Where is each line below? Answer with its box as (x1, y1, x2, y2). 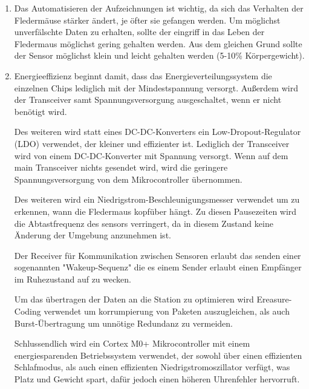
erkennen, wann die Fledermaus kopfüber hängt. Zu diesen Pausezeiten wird (14, 204, 297, 217)
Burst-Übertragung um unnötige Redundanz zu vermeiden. (14, 316, 233, 329)
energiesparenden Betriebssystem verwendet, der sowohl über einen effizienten (14, 348, 302, 361)
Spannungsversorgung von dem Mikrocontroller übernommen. (14, 172, 242, 185)
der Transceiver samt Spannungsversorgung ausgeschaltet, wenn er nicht (14, 93, 282, 106)
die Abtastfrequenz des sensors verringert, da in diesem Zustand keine (14, 217, 273, 229)
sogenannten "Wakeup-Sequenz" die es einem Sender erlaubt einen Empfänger (14, 261, 302, 273)
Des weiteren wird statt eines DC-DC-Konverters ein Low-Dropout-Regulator (14, 125, 301, 138)
